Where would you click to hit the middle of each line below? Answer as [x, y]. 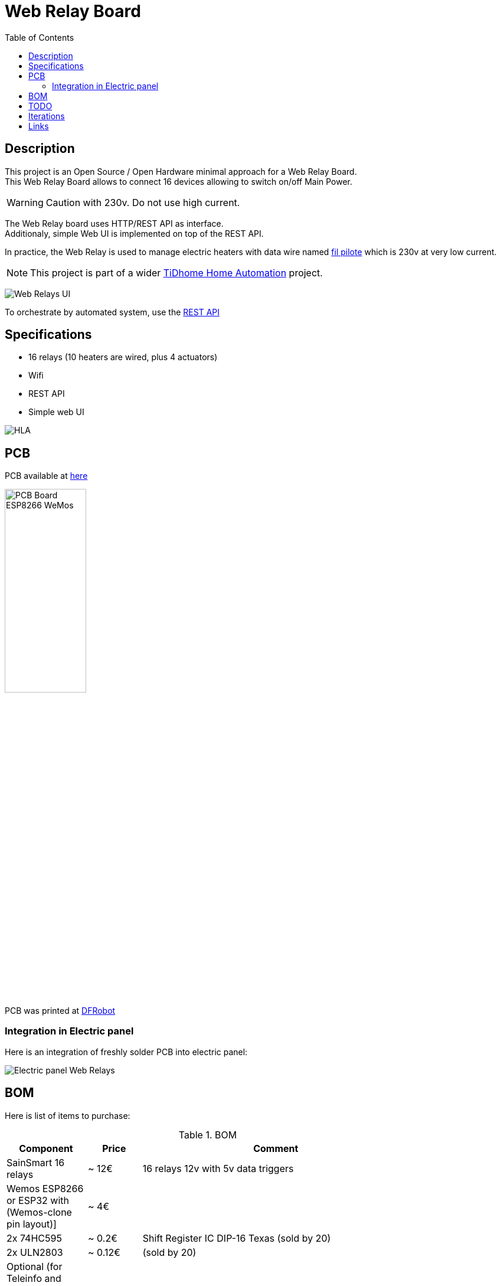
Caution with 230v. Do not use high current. [143, 202]
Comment [276, 1148]
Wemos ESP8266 [45, 1188]
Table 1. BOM [208, 1135]
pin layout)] [32, 1224]
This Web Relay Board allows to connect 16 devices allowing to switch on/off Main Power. [179, 181]
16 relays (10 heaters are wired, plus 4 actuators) [123, 357]
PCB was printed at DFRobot [60, 1011]
